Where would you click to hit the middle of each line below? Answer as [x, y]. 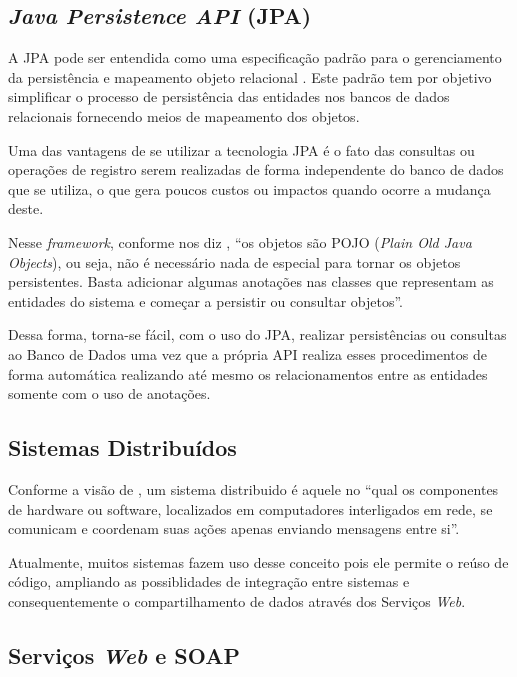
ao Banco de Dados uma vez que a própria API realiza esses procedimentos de [247, 353]
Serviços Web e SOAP [124, 654]
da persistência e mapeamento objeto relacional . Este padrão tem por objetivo [250, 76]
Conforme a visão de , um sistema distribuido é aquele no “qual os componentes [253, 488]
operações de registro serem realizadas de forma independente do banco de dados [256, 169]
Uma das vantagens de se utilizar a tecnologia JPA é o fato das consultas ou [241, 149]
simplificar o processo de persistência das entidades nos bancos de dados [229, 96]
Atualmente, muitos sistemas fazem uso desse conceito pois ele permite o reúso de [258, 561]
